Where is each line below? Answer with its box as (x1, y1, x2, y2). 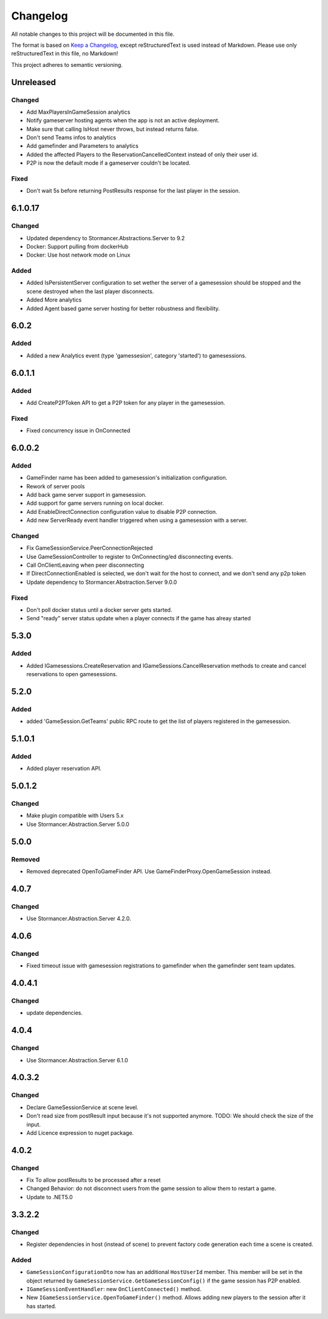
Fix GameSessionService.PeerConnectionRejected (26, 544, 153, 552)
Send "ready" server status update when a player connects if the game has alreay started (26, 615, 251, 622)
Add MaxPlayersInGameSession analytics (26, 108, 131, 116)
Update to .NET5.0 (26, 1193, 73, 1200)
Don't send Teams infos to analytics (26, 134, 117, 141)
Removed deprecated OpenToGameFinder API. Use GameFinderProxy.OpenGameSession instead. (26, 867, 272, 875)
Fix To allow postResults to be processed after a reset (26, 1177, 161, 1184)
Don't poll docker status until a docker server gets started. (26, 606, 173, 614)
